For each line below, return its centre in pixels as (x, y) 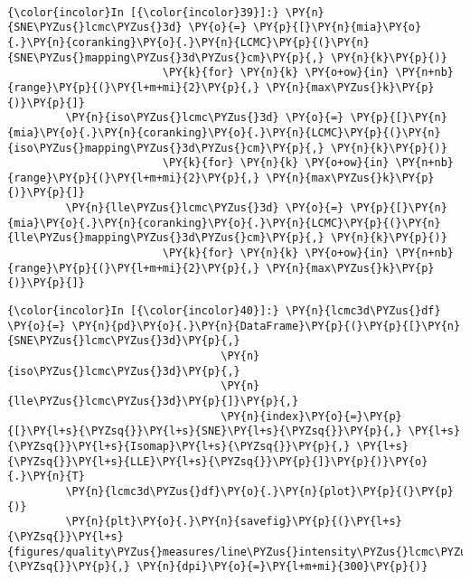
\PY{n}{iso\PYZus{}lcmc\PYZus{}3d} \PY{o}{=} (205, 118)
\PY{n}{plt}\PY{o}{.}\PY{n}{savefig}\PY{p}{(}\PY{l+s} (234, 522)
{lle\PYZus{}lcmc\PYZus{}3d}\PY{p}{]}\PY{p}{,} (153, 401)
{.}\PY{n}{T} (46, 477)
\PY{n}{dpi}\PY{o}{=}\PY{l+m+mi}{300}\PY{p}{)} (282, 567)
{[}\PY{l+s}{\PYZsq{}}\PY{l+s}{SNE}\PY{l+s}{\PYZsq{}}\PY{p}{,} (205, 431)
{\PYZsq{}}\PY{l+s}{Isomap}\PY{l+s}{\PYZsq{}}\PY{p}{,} (179, 446)
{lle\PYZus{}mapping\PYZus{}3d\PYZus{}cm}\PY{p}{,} (166, 238)
